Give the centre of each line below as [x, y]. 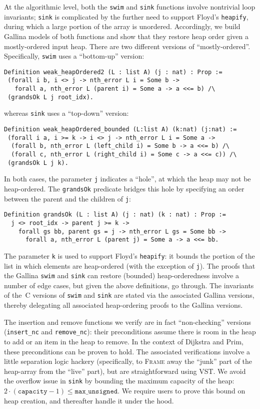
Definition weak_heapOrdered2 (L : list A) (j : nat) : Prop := [113, 72]
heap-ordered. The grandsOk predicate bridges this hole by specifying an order [124, 188]
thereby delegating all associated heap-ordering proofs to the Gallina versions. [123, 305]
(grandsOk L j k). [38, 163]
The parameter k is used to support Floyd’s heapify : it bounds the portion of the [129, 255]
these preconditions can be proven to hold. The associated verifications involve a [127, 351]
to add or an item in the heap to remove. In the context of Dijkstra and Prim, [124, 341]
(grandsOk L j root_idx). [50, 97]
